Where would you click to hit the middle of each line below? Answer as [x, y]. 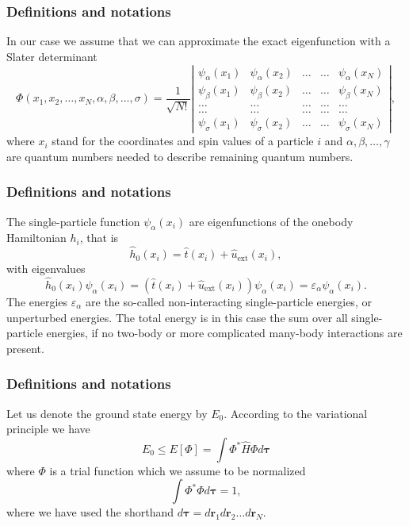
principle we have [48, 429]
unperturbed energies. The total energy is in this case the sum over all [177, 317]
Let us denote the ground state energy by [107, 413]
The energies [37, 301]
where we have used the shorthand [90, 512]
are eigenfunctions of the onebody [271, 221]
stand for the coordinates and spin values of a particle [183, 141]
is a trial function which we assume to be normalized [178, 470]
